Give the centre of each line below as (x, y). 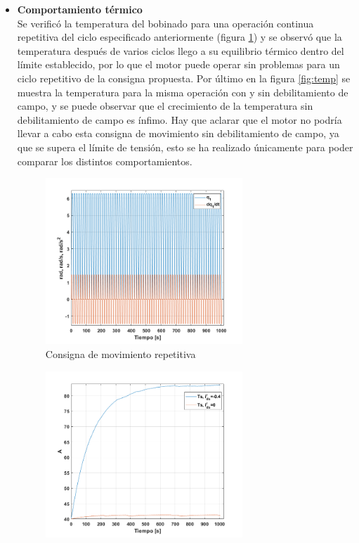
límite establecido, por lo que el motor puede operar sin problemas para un (178, 64)
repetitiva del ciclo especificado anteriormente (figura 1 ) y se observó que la (179, 37)
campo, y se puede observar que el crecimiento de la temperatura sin (165, 106)
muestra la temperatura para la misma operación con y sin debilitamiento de (183, 92)
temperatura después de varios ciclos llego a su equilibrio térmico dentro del (181, 50)
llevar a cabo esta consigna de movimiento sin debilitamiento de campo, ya (178, 133)
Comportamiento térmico (80, 9)
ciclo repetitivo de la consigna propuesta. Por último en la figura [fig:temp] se (184, 78)
